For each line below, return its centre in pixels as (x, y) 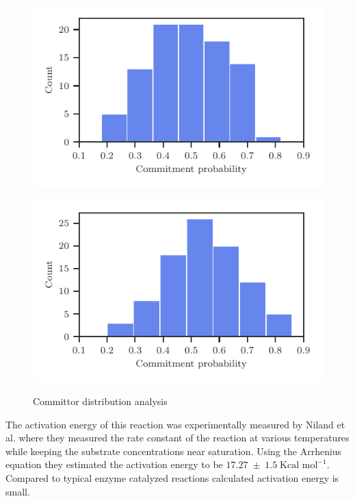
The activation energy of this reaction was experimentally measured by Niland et (175, 424)
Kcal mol (299, 466)
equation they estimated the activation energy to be (114, 464)
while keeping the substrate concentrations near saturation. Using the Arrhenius (174, 451)
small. (18, 491)
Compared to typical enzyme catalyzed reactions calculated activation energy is (172, 478)
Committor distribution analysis (100, 401)
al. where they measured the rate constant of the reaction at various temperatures (177, 438)
